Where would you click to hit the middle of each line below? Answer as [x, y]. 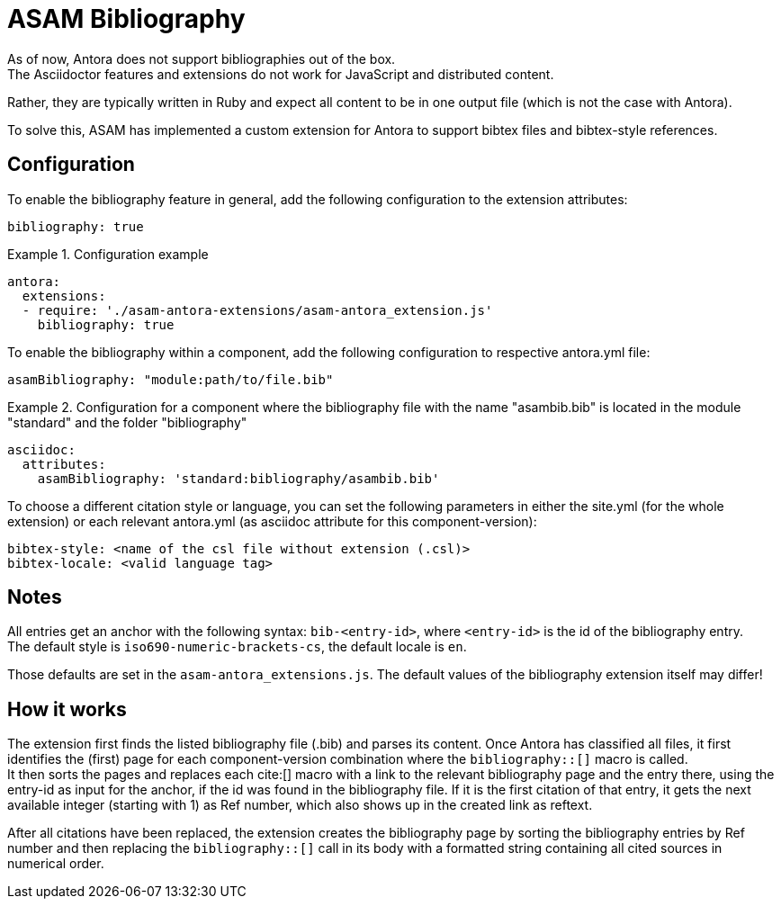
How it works [67, 709]
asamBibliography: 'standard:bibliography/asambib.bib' [238, 478]
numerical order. [56, 864]
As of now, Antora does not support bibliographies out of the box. [202, 58]
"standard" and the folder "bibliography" [127, 422]
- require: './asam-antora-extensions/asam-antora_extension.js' [257, 310]
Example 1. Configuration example [108, 254]
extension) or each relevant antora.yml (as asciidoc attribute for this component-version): [272, 521]
